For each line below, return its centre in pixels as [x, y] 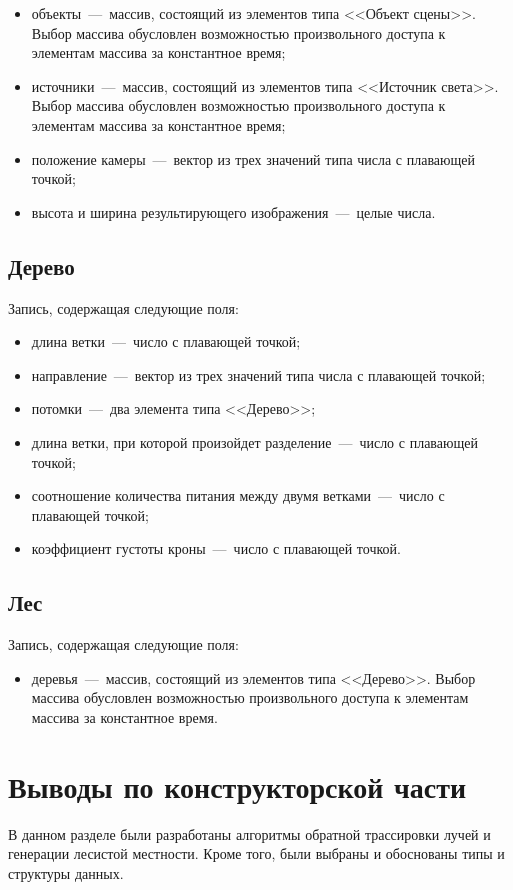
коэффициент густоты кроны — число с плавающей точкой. [216, 548]
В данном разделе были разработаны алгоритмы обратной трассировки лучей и [249, 833]
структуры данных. [66, 872]
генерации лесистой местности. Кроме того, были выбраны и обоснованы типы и [256, 853]
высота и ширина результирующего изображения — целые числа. [233, 211]
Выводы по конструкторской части [237, 785]
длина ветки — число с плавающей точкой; [166, 341]
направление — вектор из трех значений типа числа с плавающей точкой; [258, 374]
